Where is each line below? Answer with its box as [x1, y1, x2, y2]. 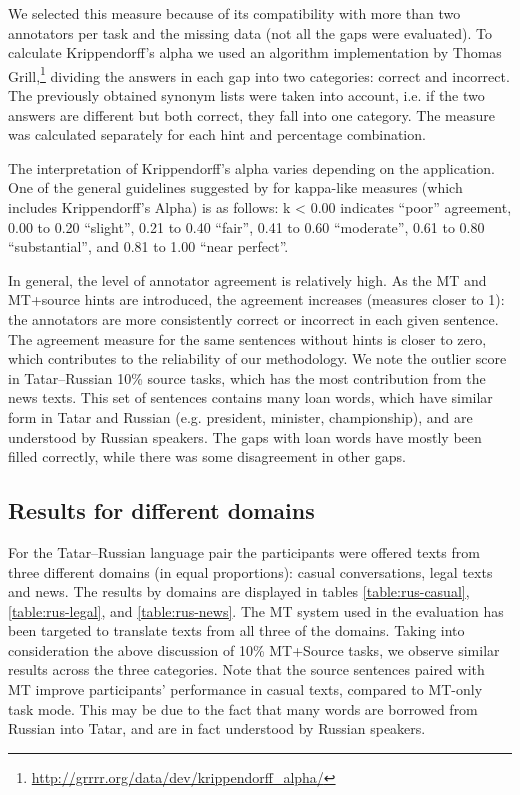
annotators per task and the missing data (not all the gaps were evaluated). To [8, 22, 492, 43]
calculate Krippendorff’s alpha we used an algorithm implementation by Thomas [8, 42, 502, 63]
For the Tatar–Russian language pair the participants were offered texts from [8, 541, 480, 562]
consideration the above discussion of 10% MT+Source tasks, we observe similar [8, 639, 500, 660]
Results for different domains [8, 495, 315, 526]
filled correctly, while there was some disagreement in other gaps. [8, 446, 406, 467]
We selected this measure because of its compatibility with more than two [8, 3, 461, 23]
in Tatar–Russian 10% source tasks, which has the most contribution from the [8, 367, 486, 388]
